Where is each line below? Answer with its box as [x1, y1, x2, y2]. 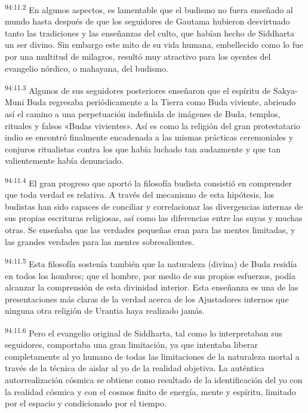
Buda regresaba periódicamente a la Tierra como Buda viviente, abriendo [26, 96, 296, 108]
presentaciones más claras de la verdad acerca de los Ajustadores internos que [5, 292, 289, 305]
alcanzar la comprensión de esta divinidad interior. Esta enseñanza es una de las [5, 281, 298, 293]
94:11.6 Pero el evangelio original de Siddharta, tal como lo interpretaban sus [5, 325, 283, 339]
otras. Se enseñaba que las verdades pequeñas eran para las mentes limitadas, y [5, 224, 295, 236]
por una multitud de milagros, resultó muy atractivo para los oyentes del [5, 50, 271, 63]
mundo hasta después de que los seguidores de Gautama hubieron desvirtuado [5, 15, 290, 27]
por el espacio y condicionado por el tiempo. [5, 397, 167, 409]
